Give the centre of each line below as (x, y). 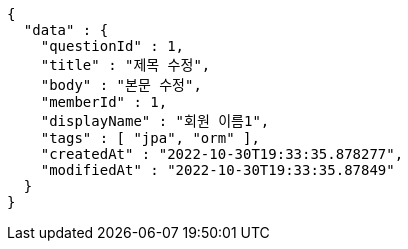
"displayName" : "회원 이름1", (155, 121)
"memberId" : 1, (104, 102)
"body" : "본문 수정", (121, 85)
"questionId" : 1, (112, 46)
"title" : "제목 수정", (125, 65)
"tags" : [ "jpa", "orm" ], (150, 138)
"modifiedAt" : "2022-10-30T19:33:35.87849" (217, 170)
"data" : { (66, 30)
